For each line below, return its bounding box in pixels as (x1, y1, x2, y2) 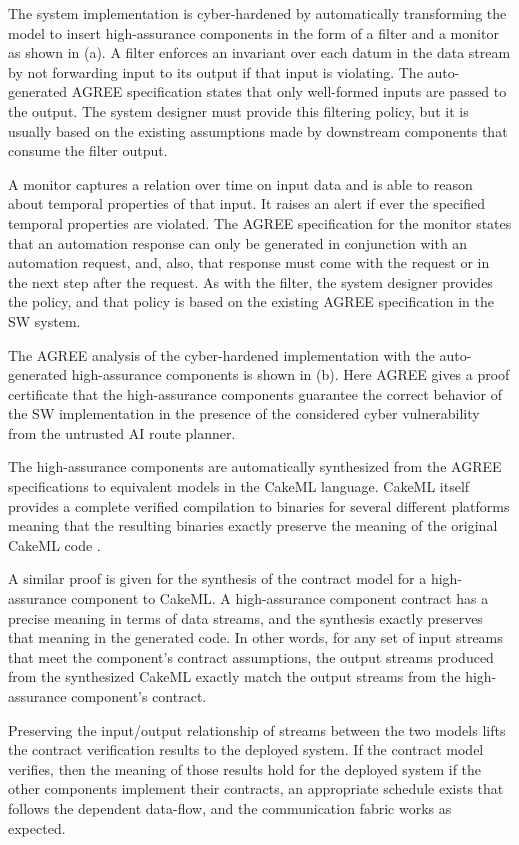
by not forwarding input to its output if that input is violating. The (8, 61, 423, 82)
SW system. (8, 310, 81, 331)
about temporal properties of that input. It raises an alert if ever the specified (8, 193, 485, 214)
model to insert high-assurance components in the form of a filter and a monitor (8, 22, 499, 43)
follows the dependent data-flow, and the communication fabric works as (8, 797, 452, 818)
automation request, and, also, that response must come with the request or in (8, 252, 490, 273)
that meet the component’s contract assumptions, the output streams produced (8, 646, 494, 667)
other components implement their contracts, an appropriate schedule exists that (8, 778, 504, 799)
